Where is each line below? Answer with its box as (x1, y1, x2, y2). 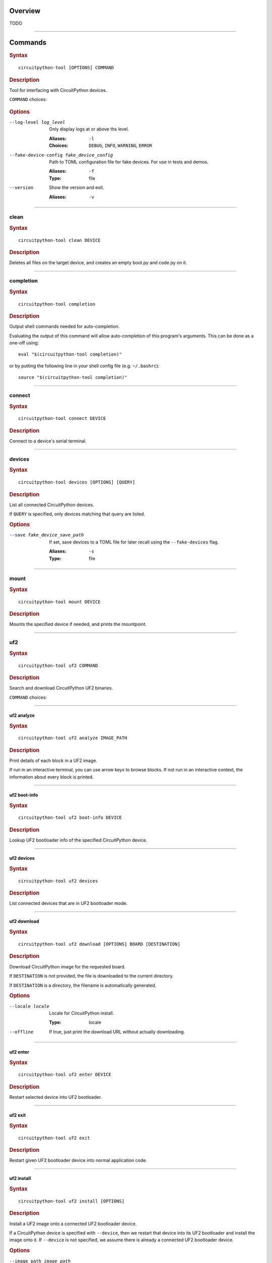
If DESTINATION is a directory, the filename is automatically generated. (9, 982, 157, 988)
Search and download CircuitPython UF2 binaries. (9, 685, 113, 691)
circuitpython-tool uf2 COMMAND (18, 662, 98, 668)
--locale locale (9, 1003, 50, 1009)
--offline (9, 1029, 34, 1035)
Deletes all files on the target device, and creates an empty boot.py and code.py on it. (9, 260, 187, 266)
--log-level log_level (9, 119, 65, 125)
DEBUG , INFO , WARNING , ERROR (89, 142, 152, 149)
